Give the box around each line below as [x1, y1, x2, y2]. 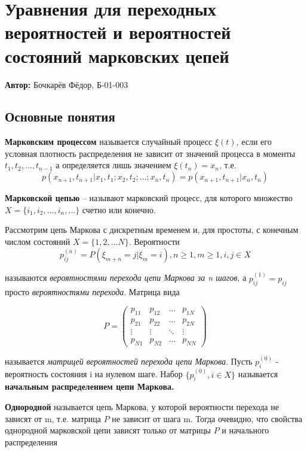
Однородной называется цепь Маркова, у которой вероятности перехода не [5, 400, 279, 412]
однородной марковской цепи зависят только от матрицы [5, 424, 211, 436]
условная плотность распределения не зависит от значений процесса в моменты [5, 147, 296, 159]
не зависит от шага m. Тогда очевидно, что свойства [112, 412, 302, 424]
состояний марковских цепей [5, 43, 229, 68]
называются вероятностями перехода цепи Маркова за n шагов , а [5, 271, 247, 284]
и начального [222, 424, 269, 436]
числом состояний [5, 235, 70, 247]
